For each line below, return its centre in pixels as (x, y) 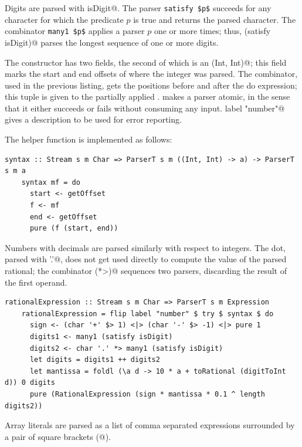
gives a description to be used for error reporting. (93, 119)
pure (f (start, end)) (74, 228)
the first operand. (36, 282)
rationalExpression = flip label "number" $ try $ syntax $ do (147, 314)
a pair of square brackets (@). (58, 436)
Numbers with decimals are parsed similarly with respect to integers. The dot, (145, 247)
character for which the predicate (64, 19)
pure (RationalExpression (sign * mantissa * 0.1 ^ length (147, 394)
